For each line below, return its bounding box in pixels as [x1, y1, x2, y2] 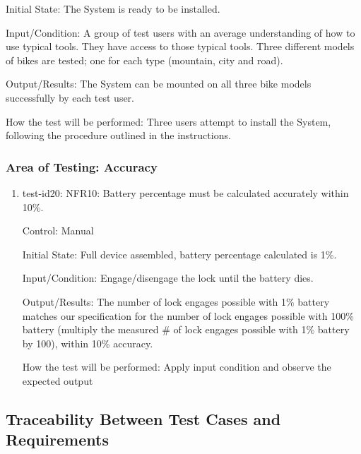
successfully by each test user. [6, 90, 134, 104]
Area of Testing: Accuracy [6, 157, 158, 175]
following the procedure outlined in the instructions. [6, 128, 231, 143]
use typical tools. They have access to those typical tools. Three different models [6, 39, 355, 54]
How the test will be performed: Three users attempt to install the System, [6, 114, 331, 129]
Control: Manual [22, 223, 94, 238]
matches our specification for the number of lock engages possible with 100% [22, 308, 354, 323]
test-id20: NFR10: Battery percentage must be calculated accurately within [22, 185, 349, 200]
